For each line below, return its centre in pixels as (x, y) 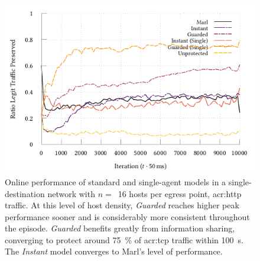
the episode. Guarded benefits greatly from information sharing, (120, 228)
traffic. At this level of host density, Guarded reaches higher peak (122, 205)
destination (25, 193)
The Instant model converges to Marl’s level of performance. (114, 251)
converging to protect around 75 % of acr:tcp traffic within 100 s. (124, 239)
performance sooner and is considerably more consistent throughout (127, 216)
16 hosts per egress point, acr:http (180, 193)
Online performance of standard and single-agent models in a (116, 181)
